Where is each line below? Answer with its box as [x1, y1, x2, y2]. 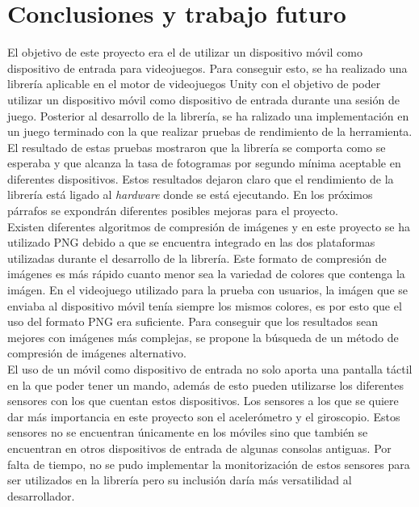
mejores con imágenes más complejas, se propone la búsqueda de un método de [7, 328, 399, 345]
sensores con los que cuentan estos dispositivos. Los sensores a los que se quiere [7, 392, 399, 409]
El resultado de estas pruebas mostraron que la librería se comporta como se [7, 138, 386, 155]
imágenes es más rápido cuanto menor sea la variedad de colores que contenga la [7, 265, 405, 282]
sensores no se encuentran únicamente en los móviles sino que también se [7, 424, 368, 441]
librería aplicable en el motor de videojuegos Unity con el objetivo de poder [7, 75, 381, 92]
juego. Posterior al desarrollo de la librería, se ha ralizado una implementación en [7, 107, 409, 124]
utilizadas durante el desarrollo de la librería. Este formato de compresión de [7, 249, 387, 266]
